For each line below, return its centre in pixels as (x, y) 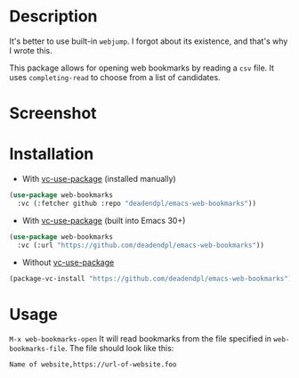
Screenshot (53, 114)
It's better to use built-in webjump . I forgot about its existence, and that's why (149, 41)
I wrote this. (31, 50)
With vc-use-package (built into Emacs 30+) (104, 220)
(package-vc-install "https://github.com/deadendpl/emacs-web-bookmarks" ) (151, 278)
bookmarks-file (37, 349)
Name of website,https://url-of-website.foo (93, 365)
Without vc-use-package (68, 262)
